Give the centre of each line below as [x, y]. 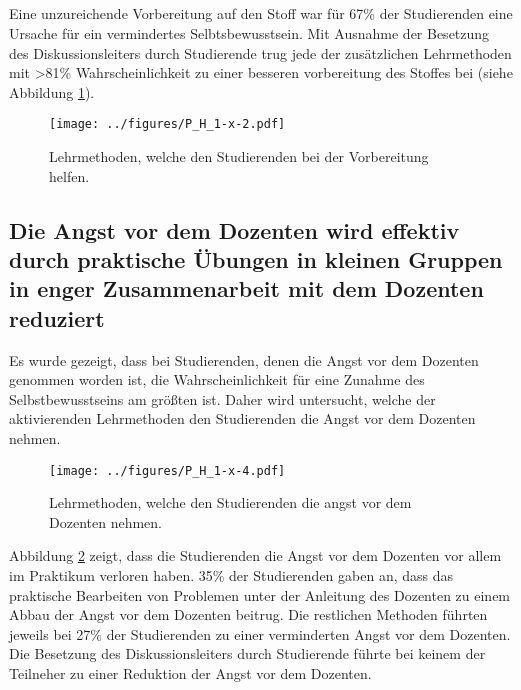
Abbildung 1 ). [52, 91]
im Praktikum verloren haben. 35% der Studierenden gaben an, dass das [231, 574]
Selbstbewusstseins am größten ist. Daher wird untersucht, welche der [222, 398]
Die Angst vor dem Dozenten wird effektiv [234, 229]
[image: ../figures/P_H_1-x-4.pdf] [167, 470]
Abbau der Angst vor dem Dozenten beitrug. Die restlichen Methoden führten [248, 614]
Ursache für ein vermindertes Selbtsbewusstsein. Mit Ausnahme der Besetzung [249, 32]
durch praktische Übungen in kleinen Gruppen [256, 258]
